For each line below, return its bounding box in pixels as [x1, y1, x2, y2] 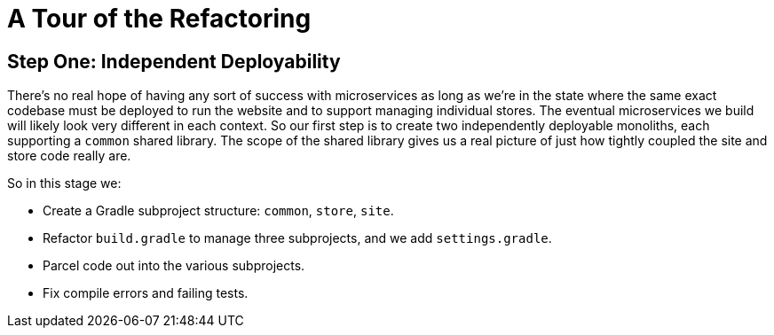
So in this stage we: [7, 175, 122, 191]
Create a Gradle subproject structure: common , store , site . [43, 203, 394, 219]
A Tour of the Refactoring [7, 4, 312, 34]
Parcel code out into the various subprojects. [43, 258, 305, 274]
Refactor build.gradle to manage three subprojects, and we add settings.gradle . [43, 230, 552, 246]
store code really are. [7, 148, 131, 164]
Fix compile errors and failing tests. [43, 285, 249, 301]
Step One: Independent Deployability [7, 50, 341, 73]
